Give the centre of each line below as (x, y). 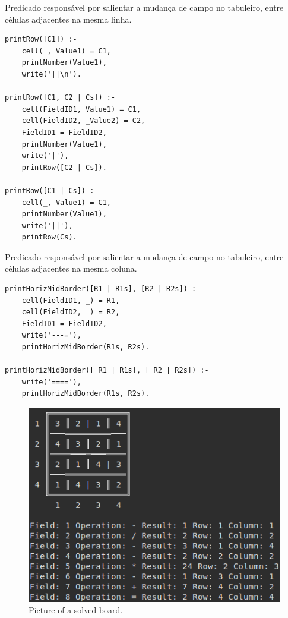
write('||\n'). (51, 74)
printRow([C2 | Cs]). (64, 167)
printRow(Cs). (49, 237)
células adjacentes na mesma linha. (68, 19)
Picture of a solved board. (76, 610)
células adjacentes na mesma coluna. (71, 268)
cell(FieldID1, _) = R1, (71, 300)
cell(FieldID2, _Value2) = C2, (83, 121)
